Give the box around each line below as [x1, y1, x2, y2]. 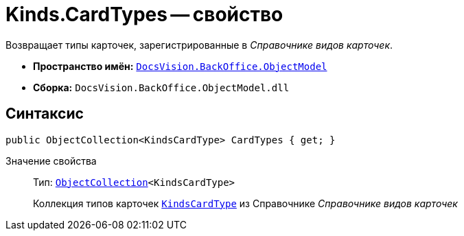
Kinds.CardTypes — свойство [5, 3, 283, 26]
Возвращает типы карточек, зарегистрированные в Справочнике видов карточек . [5, 38, 393, 51]
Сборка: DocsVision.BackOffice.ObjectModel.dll [33, 81, 290, 93]
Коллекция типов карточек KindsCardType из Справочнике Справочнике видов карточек [33, 197, 458, 209]
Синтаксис [5, 105, 84, 123]
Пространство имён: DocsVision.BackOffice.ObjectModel [33, 60, 327, 72]
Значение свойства [5, 154, 97, 167]
